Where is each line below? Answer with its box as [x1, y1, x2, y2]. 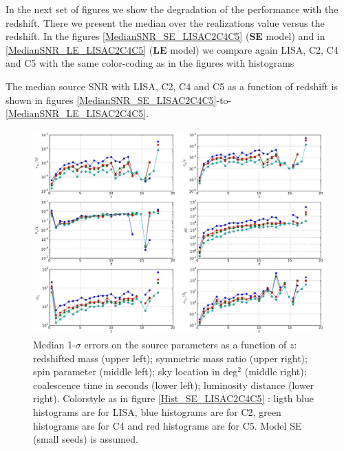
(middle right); [244, 364, 307, 379]
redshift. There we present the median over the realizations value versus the [6, 15, 325, 30]
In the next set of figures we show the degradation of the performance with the [6, 2, 338, 16]
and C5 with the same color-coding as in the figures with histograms [6, 56, 294, 70]
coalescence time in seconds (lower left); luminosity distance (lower [33, 377, 314, 392]
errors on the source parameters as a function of [84, 337, 287, 352]
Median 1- [33, 337, 76, 352]
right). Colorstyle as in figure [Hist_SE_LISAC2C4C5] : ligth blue [33, 391, 314, 406]
